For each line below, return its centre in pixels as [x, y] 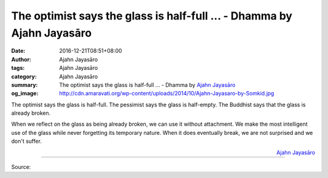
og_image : [25, 94]
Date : [18, 51]
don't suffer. [26, 141]
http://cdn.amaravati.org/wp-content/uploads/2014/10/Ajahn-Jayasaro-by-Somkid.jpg [167, 94]
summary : [25, 84]
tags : [18, 68]
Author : [21, 59]
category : [24, 77]
